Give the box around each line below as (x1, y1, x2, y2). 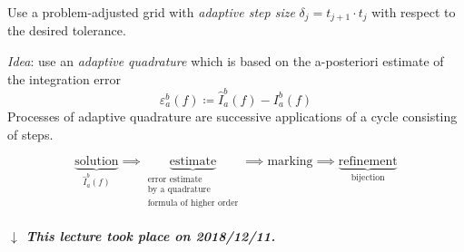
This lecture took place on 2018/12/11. (25, 226, 276, 245)
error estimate (147, 175, 202, 185)
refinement (338, 155, 398, 169)
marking (267, 155, 313, 169)
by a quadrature (147, 185, 211, 195)
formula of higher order (147, 198, 239, 208)
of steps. (7, 124, 54, 143)
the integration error (7, 69, 122, 88)
